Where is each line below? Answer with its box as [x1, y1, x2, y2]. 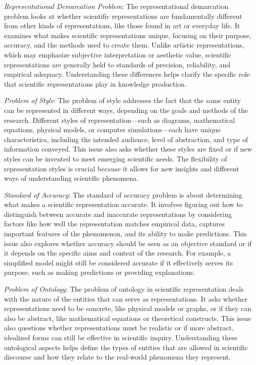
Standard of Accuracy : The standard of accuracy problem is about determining [4, 189, 243, 200]
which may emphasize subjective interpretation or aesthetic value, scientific [4, 49, 232, 59]
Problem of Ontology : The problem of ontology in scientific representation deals [4, 284, 244, 294]
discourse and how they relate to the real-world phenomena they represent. [4, 352, 231, 362]
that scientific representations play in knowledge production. [4, 78, 187, 89]
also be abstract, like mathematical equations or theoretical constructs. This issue [4, 313, 252, 323]
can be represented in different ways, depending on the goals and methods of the [4, 104, 248, 115]
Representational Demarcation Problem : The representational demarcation [4, 1, 228, 11]
